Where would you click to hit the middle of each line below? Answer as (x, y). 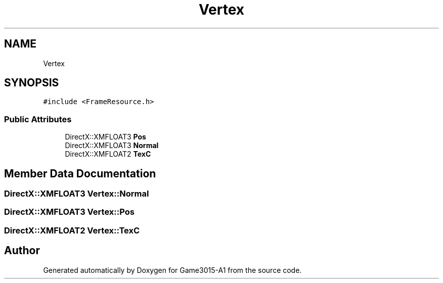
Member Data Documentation (80, 173)
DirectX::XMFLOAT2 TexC (108, 154)
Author (22, 251)
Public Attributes (38, 119)
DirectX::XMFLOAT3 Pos (105, 137)
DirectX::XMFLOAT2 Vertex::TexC (72, 230)
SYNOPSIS (32, 83)
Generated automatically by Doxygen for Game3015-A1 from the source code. (172, 270)
